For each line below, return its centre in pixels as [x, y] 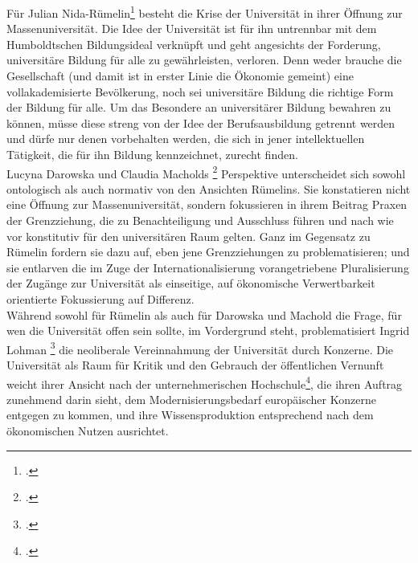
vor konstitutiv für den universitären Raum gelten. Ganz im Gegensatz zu [189, 236]
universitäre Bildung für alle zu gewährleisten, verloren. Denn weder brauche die [204, 60]
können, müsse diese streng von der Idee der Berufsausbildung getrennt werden [201, 122]
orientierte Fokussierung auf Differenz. [100, 299]
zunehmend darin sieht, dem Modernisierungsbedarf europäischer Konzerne [191, 399]
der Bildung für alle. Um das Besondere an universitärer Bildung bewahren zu [199, 107]
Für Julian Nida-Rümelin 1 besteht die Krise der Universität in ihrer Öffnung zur [205, 12]
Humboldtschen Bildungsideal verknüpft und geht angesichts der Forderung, [194, 44]
